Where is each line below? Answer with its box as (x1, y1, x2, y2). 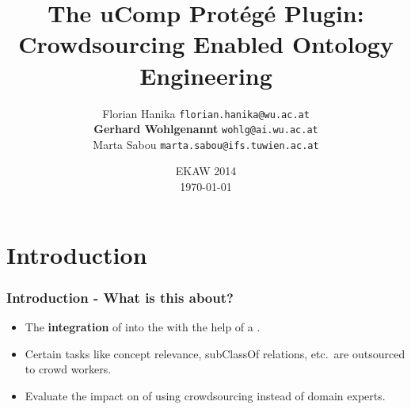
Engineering (139, 59, 272, 91)
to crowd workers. (25, 361, 112, 377)
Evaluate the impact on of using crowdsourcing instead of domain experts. (25, 387, 386, 403)
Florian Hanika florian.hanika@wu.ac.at (102, 105, 310, 121)
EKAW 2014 (175, 162, 237, 179)
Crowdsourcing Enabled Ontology (18, 28, 394, 60)
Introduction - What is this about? (6, 287, 234, 307)
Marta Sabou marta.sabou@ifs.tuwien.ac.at (93, 136, 319, 152)
